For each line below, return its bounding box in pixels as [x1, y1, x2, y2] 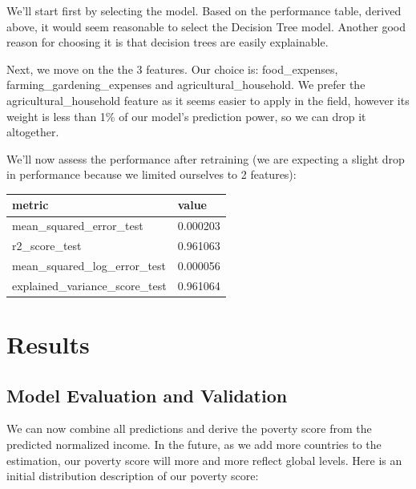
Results [6, 328, 90, 361]
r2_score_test [12, 237, 82, 254]
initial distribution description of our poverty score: [6, 467, 259, 484]
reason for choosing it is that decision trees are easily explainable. [6, 34, 329, 51]
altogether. [6, 123, 59, 140]
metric [12, 196, 49, 213]
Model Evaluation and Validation [6, 382, 288, 407]
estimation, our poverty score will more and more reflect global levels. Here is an [6, 451, 402, 468]
